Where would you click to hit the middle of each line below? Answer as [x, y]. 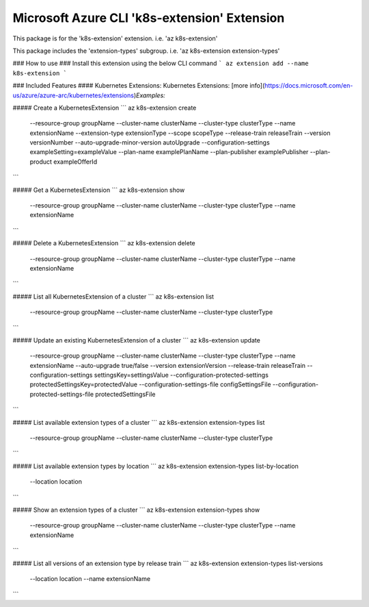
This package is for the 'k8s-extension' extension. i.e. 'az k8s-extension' [115, 38]
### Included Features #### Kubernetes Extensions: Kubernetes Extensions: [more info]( [139, 86]
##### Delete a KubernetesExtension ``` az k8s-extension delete [104, 243]
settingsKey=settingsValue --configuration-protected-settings [181, 375]
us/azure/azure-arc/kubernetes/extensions [73, 95]
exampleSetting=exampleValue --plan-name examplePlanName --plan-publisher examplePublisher [169, 152]
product [41, 162]
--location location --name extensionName [90, 578]
